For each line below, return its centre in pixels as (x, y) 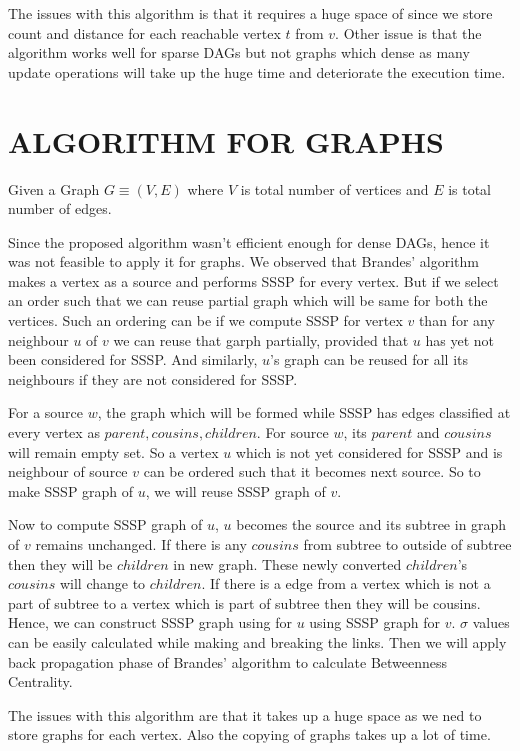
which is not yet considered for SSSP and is (369, 451)
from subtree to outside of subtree (407, 544)
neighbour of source (68, 471)
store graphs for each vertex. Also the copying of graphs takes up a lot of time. (249, 734)
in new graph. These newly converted (287, 563)
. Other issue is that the (408, 32)
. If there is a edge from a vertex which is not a (346, 583)
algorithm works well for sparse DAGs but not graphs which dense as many (239, 52)
